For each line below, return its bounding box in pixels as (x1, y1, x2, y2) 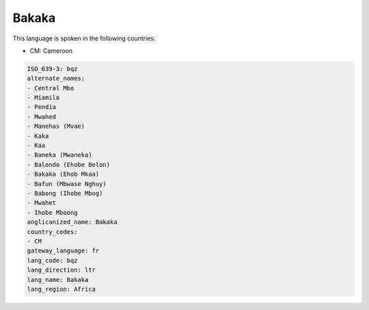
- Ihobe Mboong (27, 209, 78, 216)
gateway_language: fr (27, 247, 100, 255)
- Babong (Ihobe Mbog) (27, 190, 103, 197)
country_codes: (27, 228, 78, 235)
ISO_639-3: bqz (27, 65, 78, 73)
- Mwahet (27, 199, 57, 207)
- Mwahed (27, 113, 57, 120)
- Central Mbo (27, 84, 74, 92)
